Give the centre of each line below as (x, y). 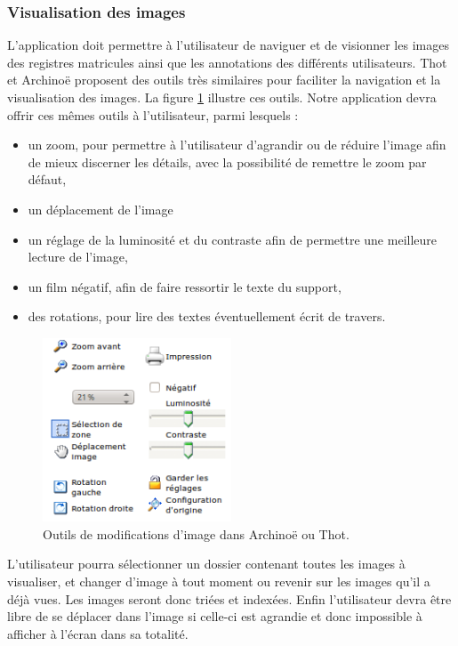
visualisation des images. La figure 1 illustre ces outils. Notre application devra (222, 97)
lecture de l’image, (78, 257)
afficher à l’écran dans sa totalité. (98, 633)
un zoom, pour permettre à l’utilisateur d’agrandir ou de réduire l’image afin (237, 145)
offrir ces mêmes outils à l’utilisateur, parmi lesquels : (153, 114)
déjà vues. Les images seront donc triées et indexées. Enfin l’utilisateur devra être (229, 598)
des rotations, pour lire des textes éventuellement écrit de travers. (207, 316)
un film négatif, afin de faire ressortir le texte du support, (185, 286)
